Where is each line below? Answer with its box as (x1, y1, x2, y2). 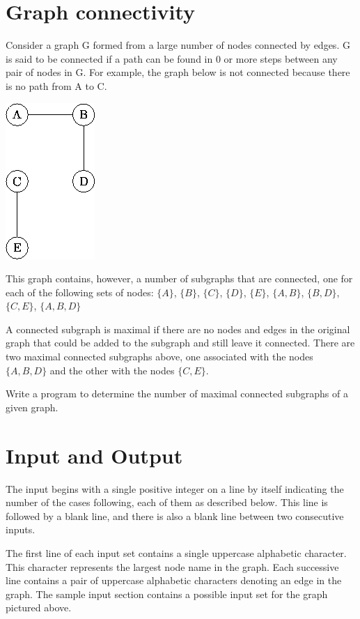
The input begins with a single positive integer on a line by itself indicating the (6, 481, 344, 496)
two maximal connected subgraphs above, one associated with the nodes (6, 349, 313, 364)
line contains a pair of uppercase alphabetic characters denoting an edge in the (6, 573, 342, 588)
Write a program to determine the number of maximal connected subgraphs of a (6, 386, 348, 401)
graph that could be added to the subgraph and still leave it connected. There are (6, 335, 355, 350)
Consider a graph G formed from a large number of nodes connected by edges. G (6, 38, 350, 52)
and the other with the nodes (49, 362, 175, 377)
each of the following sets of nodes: (6, 284, 154, 299)
